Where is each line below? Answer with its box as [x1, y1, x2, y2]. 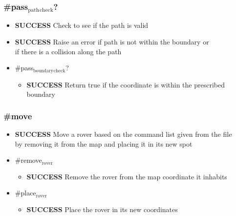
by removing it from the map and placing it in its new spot [15, 138, 193, 149]
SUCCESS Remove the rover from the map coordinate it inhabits [26, 171, 227, 181]
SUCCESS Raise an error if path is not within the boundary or [15, 36, 209, 46]
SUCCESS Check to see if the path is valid [15, 20, 149, 30]
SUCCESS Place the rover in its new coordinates [26, 204, 178, 214]
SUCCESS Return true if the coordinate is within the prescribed [26, 79, 225, 89]
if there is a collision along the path [15, 46, 122, 56]
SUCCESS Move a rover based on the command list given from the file [15, 129, 232, 139]
